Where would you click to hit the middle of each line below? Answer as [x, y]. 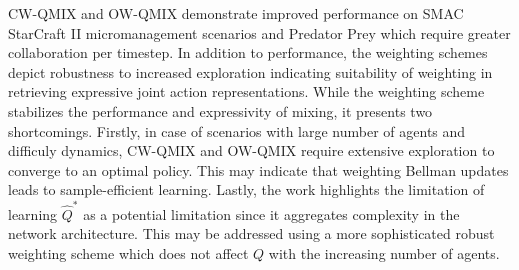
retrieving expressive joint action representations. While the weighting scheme [246, 91]
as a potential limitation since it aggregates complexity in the [271, 213]
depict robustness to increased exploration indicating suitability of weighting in [250, 71]
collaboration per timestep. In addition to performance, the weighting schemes [248, 52]
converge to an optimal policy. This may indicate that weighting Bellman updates [258, 169]
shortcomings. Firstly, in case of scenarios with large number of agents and [237, 130]
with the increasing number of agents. [384, 252]
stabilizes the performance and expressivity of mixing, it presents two [220, 110]
